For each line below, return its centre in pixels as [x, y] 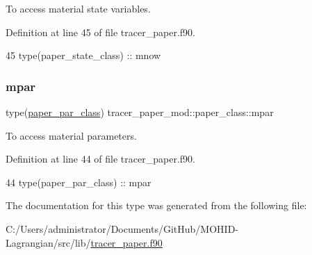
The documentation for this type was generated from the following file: [156, 205]
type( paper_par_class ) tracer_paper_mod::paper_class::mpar [140, 112]
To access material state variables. [78, 8]
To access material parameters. [71, 135]
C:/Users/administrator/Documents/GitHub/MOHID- [122, 228]
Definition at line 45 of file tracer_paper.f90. [100, 32]
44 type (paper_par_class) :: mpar [79, 182]
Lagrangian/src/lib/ [48, 242]
